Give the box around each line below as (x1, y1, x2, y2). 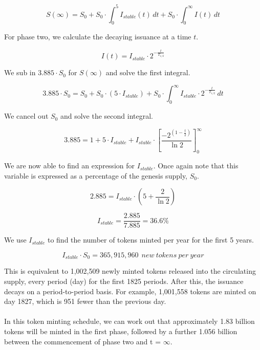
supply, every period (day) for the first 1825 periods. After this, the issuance (4, 275, 244, 286)
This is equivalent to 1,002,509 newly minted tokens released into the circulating (4, 266, 256, 276)
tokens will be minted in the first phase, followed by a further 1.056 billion (4, 325, 237, 336)
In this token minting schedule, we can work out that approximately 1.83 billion (4, 316, 255, 326)
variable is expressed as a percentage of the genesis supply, (4, 170, 188, 181)
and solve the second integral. (60, 111, 153, 121)
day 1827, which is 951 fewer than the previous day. (4, 296, 166, 307)
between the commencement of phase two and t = (4, 336, 161, 346)
